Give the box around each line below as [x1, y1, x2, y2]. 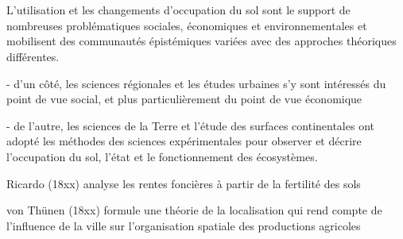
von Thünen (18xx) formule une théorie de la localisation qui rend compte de [6, 202, 382, 218]
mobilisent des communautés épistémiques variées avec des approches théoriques [6, 33, 397, 49]
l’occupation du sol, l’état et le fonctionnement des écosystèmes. [6, 148, 318, 164]
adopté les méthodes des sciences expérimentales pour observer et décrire [6, 133, 362, 149]
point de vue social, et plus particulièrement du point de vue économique [6, 91, 362, 107]
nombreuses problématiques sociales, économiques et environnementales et [6, 17, 367, 33]
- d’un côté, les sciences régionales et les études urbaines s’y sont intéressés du [6, 75, 386, 91]
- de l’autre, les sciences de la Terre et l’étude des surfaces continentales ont [6, 117, 374, 133]
